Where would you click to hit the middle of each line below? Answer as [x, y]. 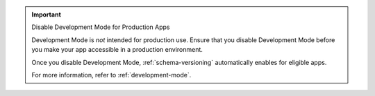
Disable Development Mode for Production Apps [101, 27]
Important [47, 15]
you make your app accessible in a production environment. [117, 50]
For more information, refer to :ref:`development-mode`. [111, 75]
